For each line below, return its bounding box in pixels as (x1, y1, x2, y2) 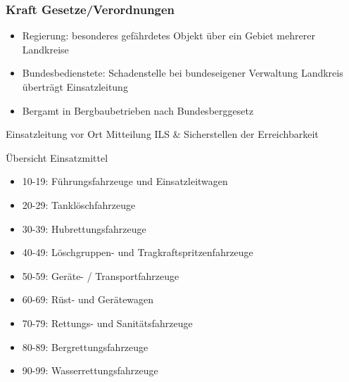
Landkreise (22, 42, 69, 56)
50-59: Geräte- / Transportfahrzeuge (22, 268, 179, 283)
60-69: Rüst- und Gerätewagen (22, 292, 154, 307)
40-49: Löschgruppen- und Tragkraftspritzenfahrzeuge (22, 245, 253, 260)
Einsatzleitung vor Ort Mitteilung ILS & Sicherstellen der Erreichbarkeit (6, 127, 319, 141)
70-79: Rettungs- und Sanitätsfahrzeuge (22, 315, 193, 330)
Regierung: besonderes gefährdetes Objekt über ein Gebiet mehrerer (22, 28, 315, 43)
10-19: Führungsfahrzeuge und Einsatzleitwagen (22, 174, 228, 189)
